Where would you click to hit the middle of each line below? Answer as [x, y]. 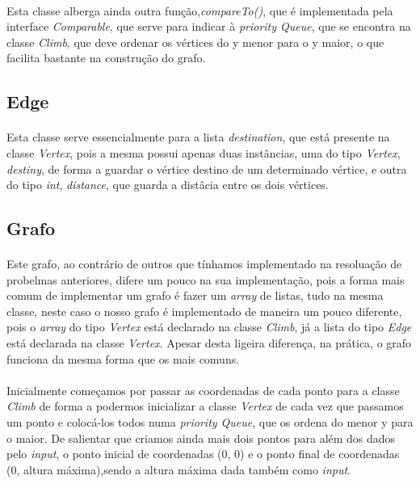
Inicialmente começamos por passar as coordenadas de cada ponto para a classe [203, 390]
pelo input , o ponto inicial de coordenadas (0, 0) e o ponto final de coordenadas [203, 454]
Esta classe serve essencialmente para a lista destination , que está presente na [198, 137]
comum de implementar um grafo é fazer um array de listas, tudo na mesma [195, 295]
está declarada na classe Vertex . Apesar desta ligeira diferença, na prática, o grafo [209, 343]
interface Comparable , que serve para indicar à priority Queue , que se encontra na [209, 26]
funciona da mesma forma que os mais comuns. [123, 358]
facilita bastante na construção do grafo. [106, 58]
